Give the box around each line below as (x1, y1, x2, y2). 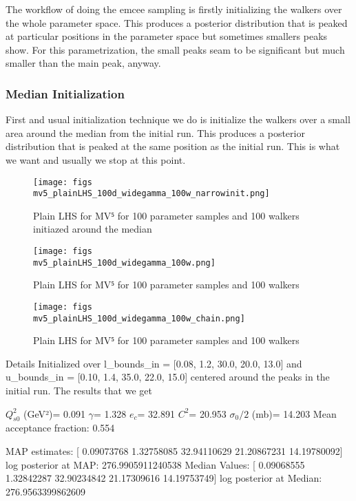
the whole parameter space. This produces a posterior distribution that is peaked (6, 15, 348, 30)
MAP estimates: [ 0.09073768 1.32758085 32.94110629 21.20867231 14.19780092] (6, 444, 343, 458)
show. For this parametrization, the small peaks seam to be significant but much (6, 42, 345, 56)
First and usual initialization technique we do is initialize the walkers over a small (6, 112, 350, 127)
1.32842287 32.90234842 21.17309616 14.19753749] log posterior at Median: (6, 471, 322, 485)
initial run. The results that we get (6, 383, 152, 398)
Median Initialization (6, 85, 125, 102)
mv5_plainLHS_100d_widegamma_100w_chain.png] (33, 313, 245, 323)
